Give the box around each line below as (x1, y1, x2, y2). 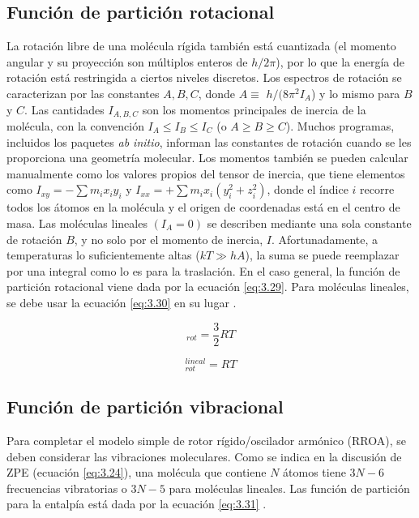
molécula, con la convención (6, 118, 144, 135)
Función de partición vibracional (6, 394, 284, 419)
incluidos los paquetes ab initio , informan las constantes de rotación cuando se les (6, 133, 412, 150)
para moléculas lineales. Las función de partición (169, 479, 410, 496)
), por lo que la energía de (276, 53, 405, 70)
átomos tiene (283, 464, 346, 481)
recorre (360, 181, 395, 198)
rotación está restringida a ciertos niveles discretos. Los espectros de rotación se (6, 69, 402, 86)
